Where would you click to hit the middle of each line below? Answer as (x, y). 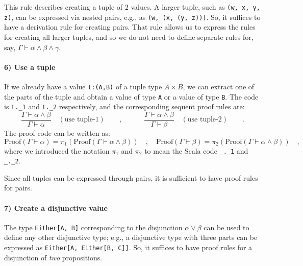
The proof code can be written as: (57, 132)
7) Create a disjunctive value (56, 208)
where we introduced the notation (57, 150)
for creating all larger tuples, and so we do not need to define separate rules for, (129, 37)
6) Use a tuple (30, 67)
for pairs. (18, 188)
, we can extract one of (219, 86)
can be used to (226, 227)
